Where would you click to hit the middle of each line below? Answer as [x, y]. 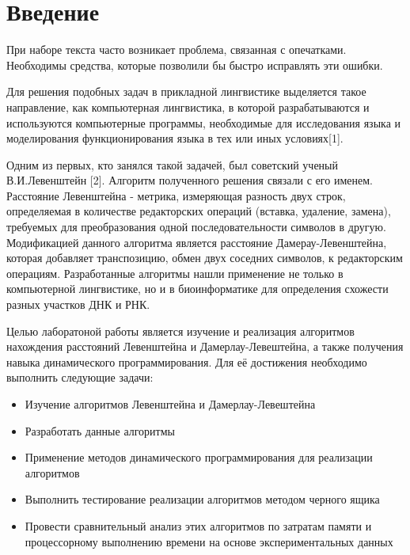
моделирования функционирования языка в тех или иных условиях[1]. [175, 138]
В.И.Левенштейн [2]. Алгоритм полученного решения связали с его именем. [190, 180]
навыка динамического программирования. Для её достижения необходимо [187, 361]
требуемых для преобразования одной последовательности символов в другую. [196, 227]
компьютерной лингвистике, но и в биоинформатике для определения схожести [197, 289]
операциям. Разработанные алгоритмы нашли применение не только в [175, 273]
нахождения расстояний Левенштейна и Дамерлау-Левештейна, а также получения [205, 346]
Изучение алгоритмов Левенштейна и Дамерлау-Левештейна [170, 404]
